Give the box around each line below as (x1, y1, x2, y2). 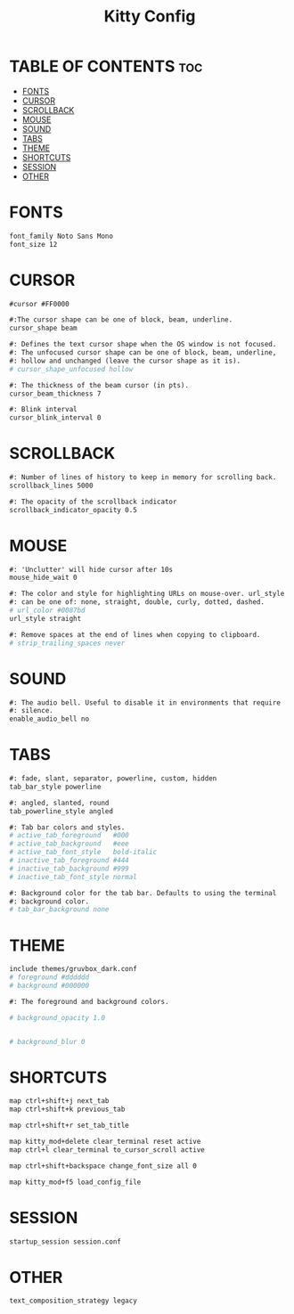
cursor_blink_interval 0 (9, 413, 102, 422)
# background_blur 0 (9, 1037, 86, 1046)
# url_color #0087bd (9, 606, 86, 616)
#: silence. (9, 706, 53, 715)
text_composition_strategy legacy (9, 1296, 138, 1306)
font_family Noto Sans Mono (9, 232, 114, 241)
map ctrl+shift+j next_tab (9, 1097, 110, 1106)
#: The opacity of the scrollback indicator (9, 497, 177, 506)
